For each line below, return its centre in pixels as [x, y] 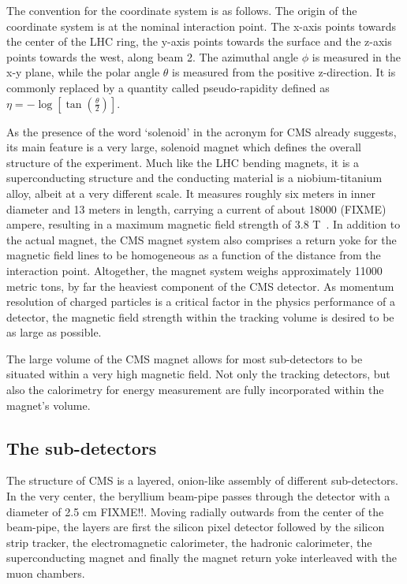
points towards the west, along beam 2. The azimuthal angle [153, 56]
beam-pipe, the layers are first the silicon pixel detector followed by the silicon [196, 527]
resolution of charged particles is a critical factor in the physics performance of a [201, 301]
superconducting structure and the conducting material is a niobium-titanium [194, 178]
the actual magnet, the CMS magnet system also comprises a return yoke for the [202, 239]
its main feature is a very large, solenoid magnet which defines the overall [184, 147]
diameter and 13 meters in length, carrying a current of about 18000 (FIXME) [196, 208]
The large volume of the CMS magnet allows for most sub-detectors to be [185, 358]
